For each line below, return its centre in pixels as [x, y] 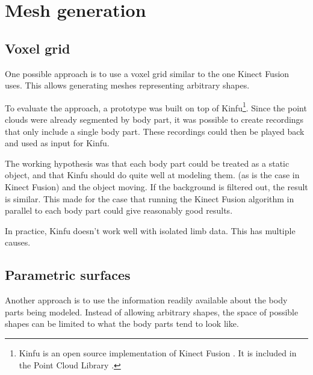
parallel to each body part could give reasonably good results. [119, 210]
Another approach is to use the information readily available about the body [146, 300]
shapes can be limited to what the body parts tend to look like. [122, 324]
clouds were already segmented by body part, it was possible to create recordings [154, 119]
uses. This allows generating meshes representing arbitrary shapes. [127, 85]
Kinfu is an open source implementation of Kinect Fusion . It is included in [158, 352]
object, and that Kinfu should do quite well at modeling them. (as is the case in [152, 175]
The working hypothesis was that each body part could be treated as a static [147, 163]
